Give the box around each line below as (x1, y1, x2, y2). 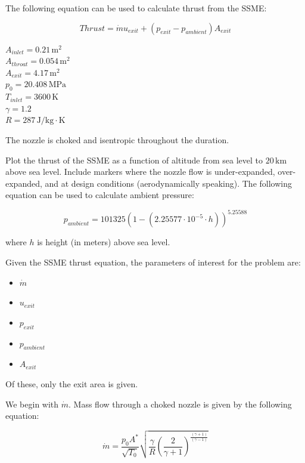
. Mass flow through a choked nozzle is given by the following (69, 397, 292, 410)
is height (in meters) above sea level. (37, 236, 170, 248)
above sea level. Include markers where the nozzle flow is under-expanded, (5, 165, 275, 178)
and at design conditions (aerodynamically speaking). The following (45, 177, 292, 189)
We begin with (5, 397, 59, 410)
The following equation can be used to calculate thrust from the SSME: (5, 2, 267, 14)
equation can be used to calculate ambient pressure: (5, 189, 194, 201)
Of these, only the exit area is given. (5, 377, 138, 390)
